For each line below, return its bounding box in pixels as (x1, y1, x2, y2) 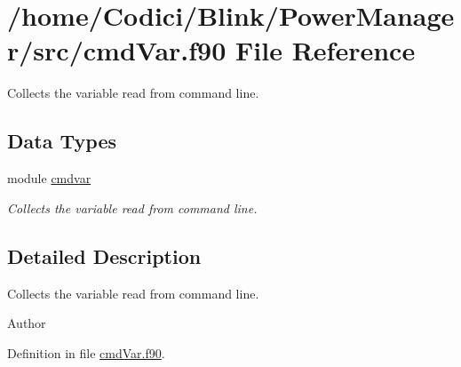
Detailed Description (7, 242, 202, 269)
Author (7, 314, 46, 332)
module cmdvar (7, 169, 91, 187)
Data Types (7, 127, 116, 155)
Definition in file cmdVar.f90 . (7, 343, 165, 362)
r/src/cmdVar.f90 (7, 32, 227, 68)
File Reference (235, 32, 416, 68)
